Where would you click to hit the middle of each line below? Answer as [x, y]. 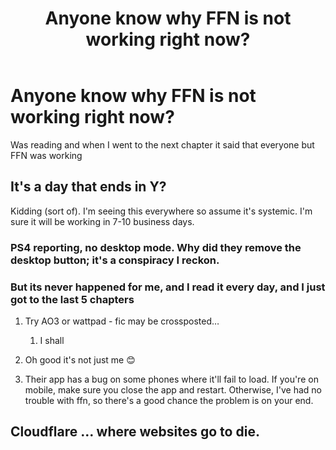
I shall [52, 340]
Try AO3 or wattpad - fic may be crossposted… [122, 321]
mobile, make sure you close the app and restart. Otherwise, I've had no [173, 389]
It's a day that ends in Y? [88, 187]
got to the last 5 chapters [72, 299]
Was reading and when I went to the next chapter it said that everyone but [162, 144]
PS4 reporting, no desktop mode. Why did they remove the [156, 247]
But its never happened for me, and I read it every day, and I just [168, 287]
